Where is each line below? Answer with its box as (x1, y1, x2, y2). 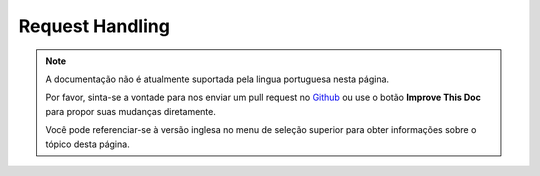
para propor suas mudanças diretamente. (45, 105, 217, 117)
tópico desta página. (45, 138, 130, 150)
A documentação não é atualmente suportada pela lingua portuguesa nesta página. (45, 73, 390, 85)
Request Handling (18, 15, 170, 37)
